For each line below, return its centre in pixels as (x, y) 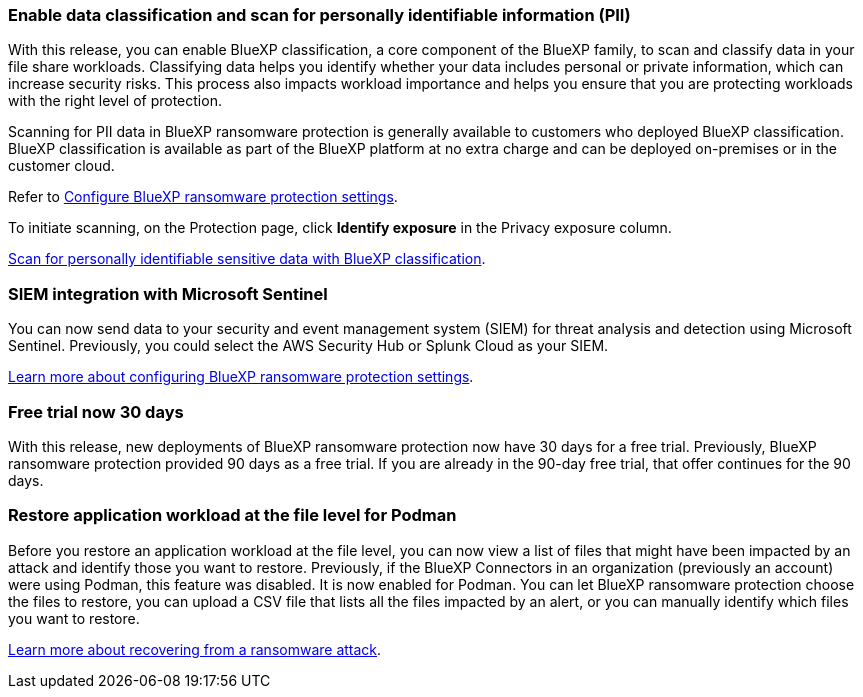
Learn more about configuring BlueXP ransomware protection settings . (241, 377)
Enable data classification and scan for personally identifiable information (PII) (319, 15)
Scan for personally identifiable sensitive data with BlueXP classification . (247, 259)
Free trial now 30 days (96, 411)
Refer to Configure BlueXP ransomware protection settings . (203, 197)
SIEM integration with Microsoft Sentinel (168, 293)
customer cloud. (61, 166)
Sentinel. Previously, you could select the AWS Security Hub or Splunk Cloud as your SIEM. (308, 346)
